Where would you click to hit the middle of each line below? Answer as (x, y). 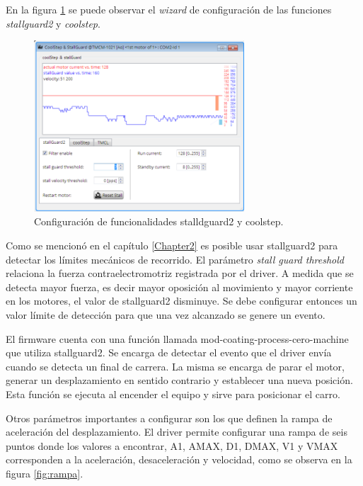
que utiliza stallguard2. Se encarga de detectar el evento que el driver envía (169, 352)
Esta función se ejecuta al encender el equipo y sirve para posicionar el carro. (173, 394)
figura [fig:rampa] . (45, 473)
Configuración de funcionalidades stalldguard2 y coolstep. (159, 221)
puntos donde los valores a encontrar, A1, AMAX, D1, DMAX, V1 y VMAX (172, 445)
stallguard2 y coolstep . (53, 23)
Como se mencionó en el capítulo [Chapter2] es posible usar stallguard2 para (172, 245)
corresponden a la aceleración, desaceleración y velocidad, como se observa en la (179, 459)
